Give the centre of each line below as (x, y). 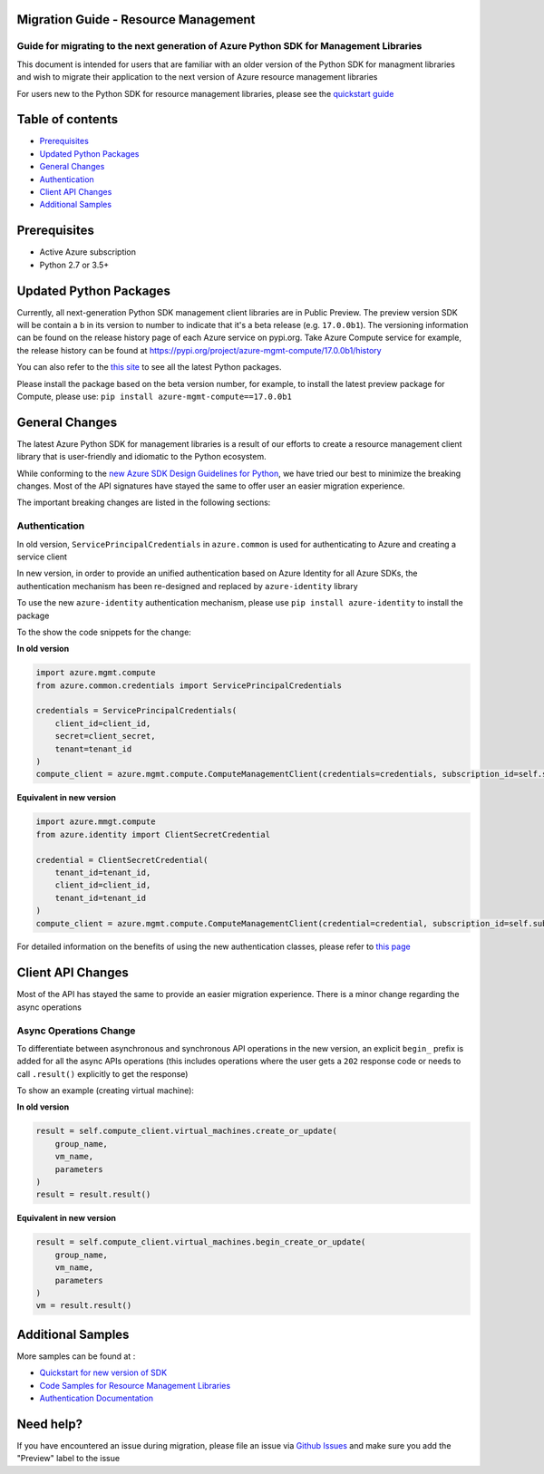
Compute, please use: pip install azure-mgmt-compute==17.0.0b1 (154, 396)
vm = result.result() (84, 1306)
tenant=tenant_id (93, 749)
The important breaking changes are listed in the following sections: (144, 502)
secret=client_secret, (105, 736)
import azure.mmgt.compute (96, 822)
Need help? (50, 1424)
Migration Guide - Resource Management (136, 19)
